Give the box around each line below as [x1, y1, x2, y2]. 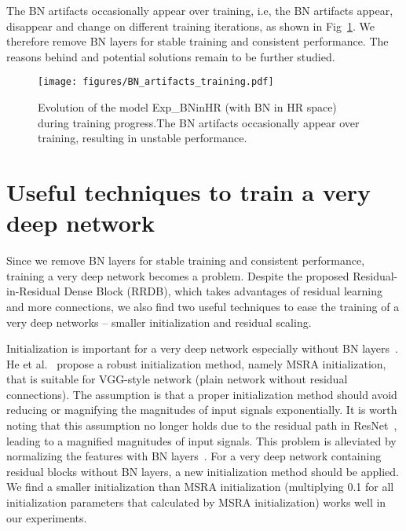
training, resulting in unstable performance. [38, 130, 247, 146]
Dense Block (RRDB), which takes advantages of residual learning [64, 283, 382, 299]
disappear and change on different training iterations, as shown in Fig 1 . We [6, 17, 375, 34]
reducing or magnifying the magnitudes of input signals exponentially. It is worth [6, 401, 397, 418]
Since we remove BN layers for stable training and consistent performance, [6, 252, 365, 269]
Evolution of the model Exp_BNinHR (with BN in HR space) [38, 99, 337, 115]
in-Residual [6, 283, 60, 299]
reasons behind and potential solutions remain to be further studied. [6, 48, 335, 64]
